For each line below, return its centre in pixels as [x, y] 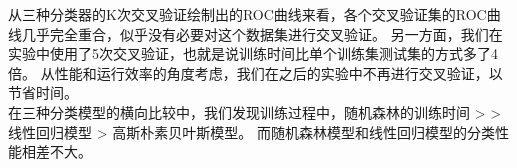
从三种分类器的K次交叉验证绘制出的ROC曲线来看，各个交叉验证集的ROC [247, 14]
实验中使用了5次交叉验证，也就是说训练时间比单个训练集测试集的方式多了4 [253, 53]
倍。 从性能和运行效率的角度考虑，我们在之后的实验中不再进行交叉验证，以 [255, 72]
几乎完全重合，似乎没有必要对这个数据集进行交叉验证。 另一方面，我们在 [262, 33]
